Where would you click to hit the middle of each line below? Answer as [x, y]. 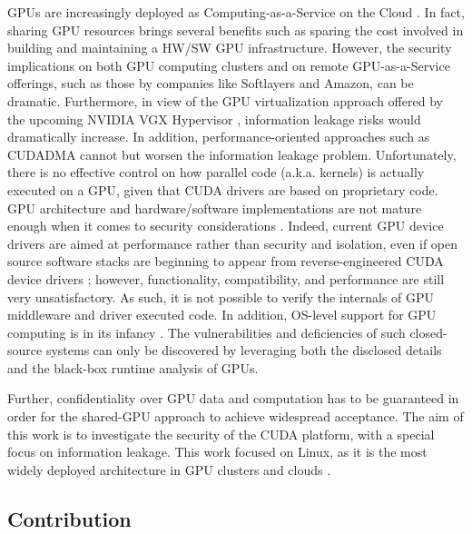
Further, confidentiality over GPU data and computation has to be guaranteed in [233, 398]
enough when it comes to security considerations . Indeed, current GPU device [226, 226]
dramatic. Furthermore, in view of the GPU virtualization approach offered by [225, 100]
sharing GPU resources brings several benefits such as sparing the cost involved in [236, 30]
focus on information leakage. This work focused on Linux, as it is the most [217, 452]
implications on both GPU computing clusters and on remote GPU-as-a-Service [229, 65]
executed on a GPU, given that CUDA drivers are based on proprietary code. [223, 189]
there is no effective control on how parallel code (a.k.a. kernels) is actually [216, 172]
